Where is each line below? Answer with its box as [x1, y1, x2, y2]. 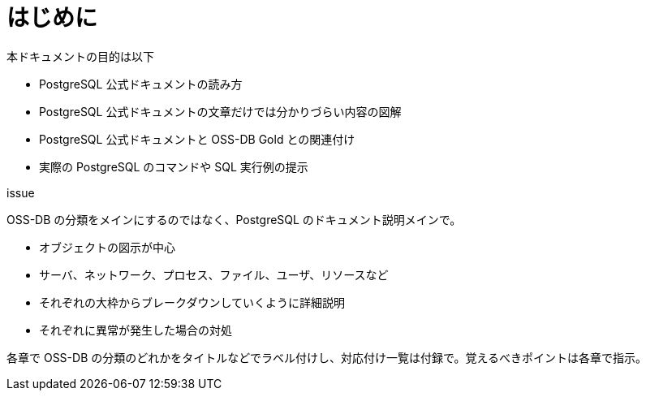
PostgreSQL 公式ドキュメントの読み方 [39, 76, 243, 91]
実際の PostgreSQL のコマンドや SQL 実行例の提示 [39, 159, 308, 174]
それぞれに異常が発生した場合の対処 [39, 322, 232, 337]
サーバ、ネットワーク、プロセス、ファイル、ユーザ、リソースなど [39, 267, 389, 282]
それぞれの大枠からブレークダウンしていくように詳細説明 [39, 295, 346, 309]
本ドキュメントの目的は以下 [6, 49, 154, 63]
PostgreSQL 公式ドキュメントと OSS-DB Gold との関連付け [39, 132, 355, 146]
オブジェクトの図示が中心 [39, 239, 175, 254]
